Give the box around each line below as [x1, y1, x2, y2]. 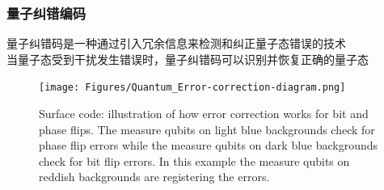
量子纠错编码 [6, 2, 87, 23]
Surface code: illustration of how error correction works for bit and [39, 105, 369, 122]
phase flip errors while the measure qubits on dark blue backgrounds [39, 137, 378, 154]
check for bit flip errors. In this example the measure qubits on [39, 152, 350, 169]
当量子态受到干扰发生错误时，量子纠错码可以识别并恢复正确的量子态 [6, 50, 369, 67]
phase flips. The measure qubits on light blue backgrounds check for [39, 120, 375, 137]
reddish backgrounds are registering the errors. [39, 168, 270, 185]
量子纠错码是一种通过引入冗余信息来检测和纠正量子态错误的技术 [6, 35, 346, 52]
